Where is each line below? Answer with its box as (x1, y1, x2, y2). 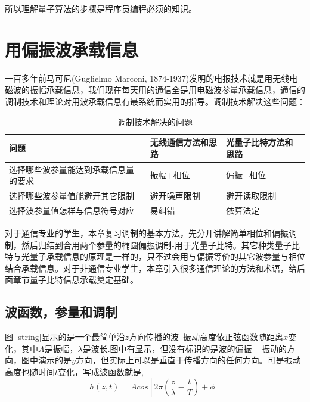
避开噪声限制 (150, 189, 200, 201)
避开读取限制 (226, 189, 277, 201)
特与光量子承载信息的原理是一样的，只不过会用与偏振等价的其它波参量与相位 (5, 250, 305, 263)
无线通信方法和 (150, 136, 209, 148)
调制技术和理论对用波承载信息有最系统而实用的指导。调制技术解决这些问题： (5, 95, 305, 107)
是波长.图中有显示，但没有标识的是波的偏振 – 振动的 (82, 342, 287, 354)
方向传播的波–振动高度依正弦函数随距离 (129, 331, 284, 343)
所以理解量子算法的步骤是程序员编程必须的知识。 (5, 2, 197, 14)
